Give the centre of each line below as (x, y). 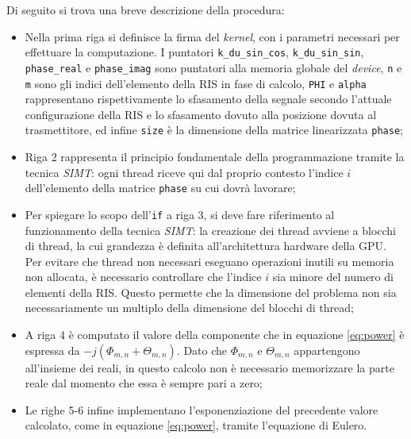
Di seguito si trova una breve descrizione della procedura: (146, 10)
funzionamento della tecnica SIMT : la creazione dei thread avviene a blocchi (210, 230)
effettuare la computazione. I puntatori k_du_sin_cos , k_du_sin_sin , (194, 52)
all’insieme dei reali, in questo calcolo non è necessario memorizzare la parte (209, 367)
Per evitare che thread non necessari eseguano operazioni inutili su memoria (209, 261)
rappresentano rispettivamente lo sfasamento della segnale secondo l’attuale (208, 99)
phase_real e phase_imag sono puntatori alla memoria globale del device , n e (213, 67)
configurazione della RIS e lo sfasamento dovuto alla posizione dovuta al (201, 114)
